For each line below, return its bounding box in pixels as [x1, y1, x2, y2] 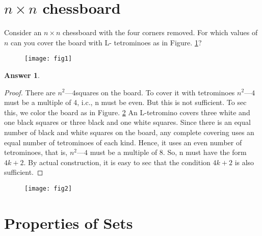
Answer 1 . [4, 69, 40, 80]
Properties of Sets [4, 212, 133, 233]
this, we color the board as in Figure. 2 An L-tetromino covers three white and [4, 107, 250, 117]
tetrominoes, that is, [4, 147, 68, 158]
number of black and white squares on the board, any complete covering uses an [4, 126, 254, 137]
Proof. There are [4, 87, 56, 97]
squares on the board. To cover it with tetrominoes [75, 87, 235, 97]
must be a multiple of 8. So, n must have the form [90, 147, 247, 158]
